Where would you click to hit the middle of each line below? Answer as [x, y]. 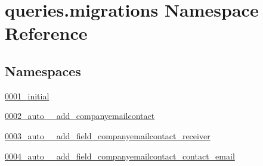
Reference [46, 33]
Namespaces [43, 71]
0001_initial [27, 95]
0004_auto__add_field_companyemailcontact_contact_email [120, 156]
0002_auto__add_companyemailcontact [80, 116]
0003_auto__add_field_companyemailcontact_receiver [108, 135]
